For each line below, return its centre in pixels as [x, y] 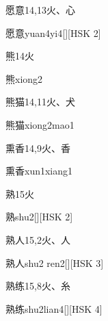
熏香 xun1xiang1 [39, 171]
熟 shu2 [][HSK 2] [39, 217]
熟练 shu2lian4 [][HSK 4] [54, 308]
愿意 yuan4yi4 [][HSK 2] [53, 33]
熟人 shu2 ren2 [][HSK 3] [55, 262]
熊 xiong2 [24, 78]
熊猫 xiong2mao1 [40, 124]
